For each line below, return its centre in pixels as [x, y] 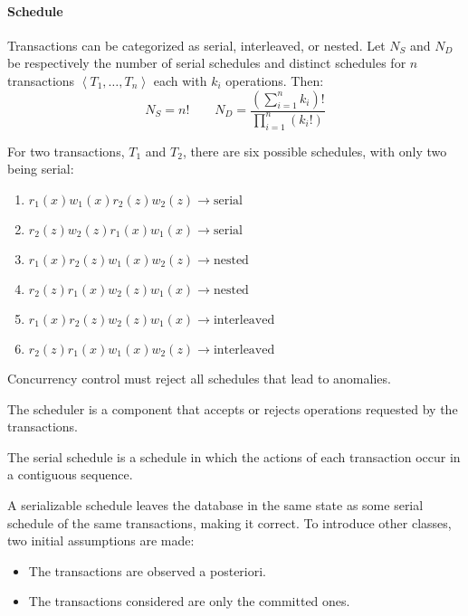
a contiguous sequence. [70, 474]
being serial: [41, 169]
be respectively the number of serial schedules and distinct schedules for [207, 63]
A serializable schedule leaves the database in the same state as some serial [215, 504]
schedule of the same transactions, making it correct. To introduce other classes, [229, 522]
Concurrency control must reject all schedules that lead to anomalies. [199, 378]
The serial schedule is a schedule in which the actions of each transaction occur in [234, 456]
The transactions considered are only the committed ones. [189, 601]
